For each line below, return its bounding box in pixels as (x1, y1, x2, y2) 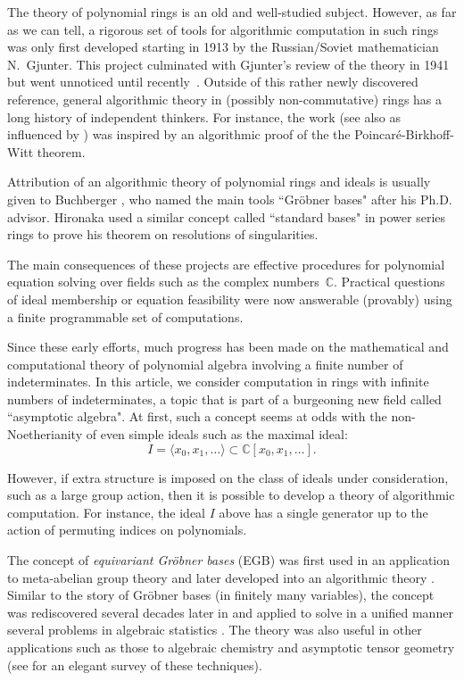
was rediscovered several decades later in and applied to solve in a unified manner (7, 602, 453, 621)
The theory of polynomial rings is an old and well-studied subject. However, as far (7, 3, 457, 21)
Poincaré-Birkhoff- (354, 125, 454, 144)
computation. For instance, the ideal (7, 502, 205, 521)
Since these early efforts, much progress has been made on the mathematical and (7, 337, 449, 356)
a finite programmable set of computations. (7, 307, 244, 326)
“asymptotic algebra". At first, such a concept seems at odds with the (7, 407, 387, 426)
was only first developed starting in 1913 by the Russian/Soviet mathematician (7, 37, 439, 56)
